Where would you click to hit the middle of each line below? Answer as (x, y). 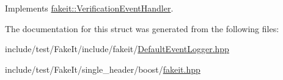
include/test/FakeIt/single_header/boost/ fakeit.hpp (103, 69)
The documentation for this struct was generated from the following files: (142, 28)
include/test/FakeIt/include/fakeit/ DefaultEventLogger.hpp (117, 49)
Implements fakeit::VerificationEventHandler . (89, 8)
